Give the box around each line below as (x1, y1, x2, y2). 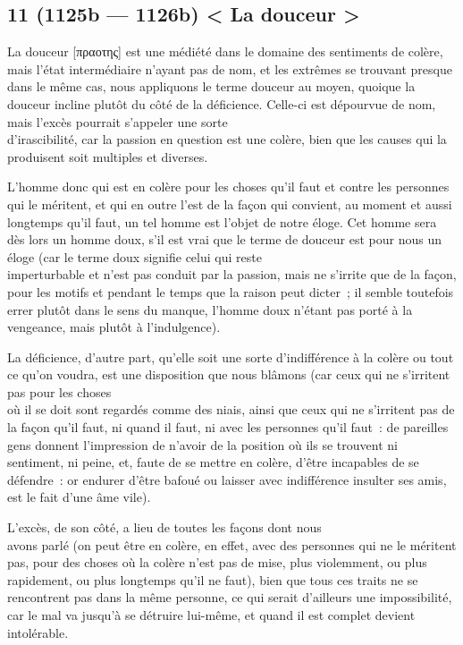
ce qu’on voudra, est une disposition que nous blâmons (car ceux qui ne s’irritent (7, 365, 450, 384)
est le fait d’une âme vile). (7, 488, 151, 506)
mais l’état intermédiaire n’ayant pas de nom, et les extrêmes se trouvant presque (7, 59, 452, 78)
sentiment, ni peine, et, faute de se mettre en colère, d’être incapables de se (7, 453, 419, 471)
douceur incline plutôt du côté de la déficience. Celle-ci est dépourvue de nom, (7, 94, 436, 113)
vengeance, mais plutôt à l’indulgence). (7, 318, 221, 336)
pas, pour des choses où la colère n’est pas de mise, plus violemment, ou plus (7, 553, 427, 572)
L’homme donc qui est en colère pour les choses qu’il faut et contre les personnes (7, 177, 450, 196)
